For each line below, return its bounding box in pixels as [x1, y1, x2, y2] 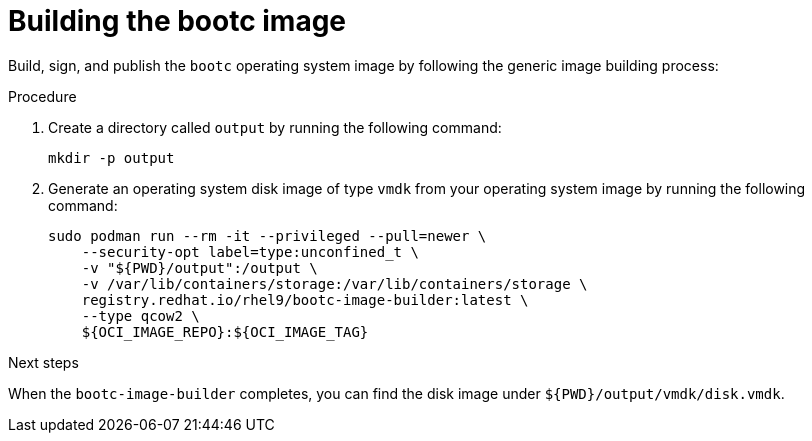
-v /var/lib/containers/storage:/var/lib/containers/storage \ [81, 275, 588, 292]
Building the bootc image [8, 4, 347, 38]
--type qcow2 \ [81, 307, 200, 324]
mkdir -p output [48, 149, 175, 166]
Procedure [8, 87, 77, 105]
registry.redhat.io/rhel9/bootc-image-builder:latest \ [81, 291, 529, 308]
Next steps [8, 353, 79, 371]
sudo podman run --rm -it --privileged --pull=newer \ [48, 227, 487, 244]
